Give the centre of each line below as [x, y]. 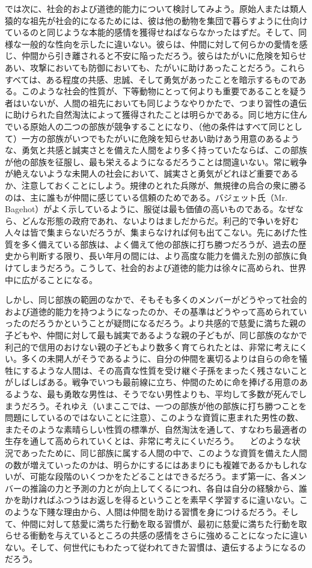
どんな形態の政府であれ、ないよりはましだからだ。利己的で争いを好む [160, 220]
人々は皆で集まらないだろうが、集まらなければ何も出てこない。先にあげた [152, 232]
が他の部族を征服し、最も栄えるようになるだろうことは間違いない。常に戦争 [156, 161]
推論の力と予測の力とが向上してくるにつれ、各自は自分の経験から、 [164, 488]
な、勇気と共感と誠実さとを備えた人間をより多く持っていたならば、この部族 [156, 150]
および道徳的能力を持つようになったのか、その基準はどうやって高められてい [156, 311]
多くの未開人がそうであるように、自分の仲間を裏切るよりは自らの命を [160, 359]
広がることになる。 [59, 279]
